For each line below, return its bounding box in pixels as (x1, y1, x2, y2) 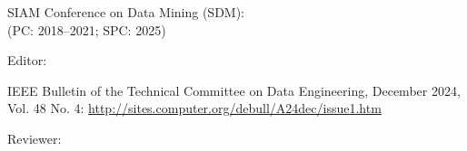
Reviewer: (7, 128, 62, 147)
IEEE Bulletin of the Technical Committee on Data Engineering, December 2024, (7, 80, 461, 99)
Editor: (7, 51, 47, 70)
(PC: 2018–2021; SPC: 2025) (7, 20, 166, 39)
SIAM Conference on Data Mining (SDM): (7, 3, 245, 21)
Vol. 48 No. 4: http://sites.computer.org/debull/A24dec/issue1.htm (7, 99, 382, 118)
